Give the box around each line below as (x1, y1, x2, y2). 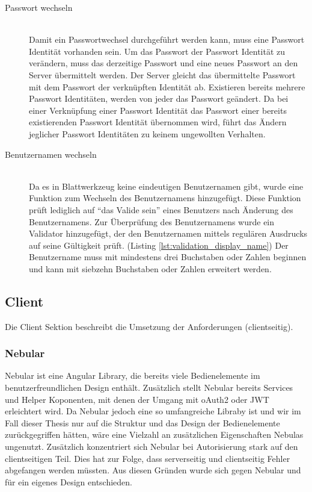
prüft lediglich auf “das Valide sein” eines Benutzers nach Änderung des (29, 203, 293, 216)
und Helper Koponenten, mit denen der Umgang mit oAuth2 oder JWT (5, 393, 269, 405)
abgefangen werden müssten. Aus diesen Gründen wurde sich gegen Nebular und (5, 464, 301, 476)
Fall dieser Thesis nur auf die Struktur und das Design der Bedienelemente (5, 416, 280, 429)
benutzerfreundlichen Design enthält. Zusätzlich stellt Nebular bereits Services (5, 381, 293, 394)
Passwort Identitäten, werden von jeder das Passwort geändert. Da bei (29, 92, 289, 105)
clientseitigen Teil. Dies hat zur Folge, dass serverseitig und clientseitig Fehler (5, 452, 290, 464)
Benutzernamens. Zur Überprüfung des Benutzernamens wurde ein (29, 215, 275, 228)
